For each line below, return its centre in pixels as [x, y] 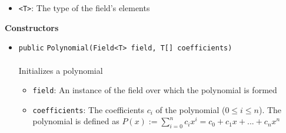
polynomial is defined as [76, 121]
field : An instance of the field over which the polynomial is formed [155, 90]
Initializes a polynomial [61, 70]
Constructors [32, 27]
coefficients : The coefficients [88, 109]
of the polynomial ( [190, 109]
